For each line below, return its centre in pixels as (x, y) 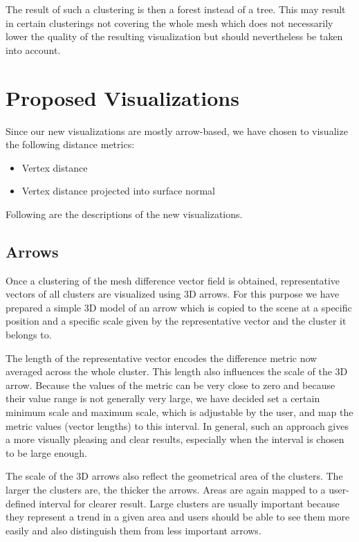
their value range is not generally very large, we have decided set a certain (163, 398)
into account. (33, 49)
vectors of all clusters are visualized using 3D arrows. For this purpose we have (173, 294)
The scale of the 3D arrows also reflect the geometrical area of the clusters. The (174, 476)
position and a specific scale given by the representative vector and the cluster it (176, 321)
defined (21, 503)
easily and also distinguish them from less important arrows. (134, 530)
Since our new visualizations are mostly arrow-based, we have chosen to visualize (177, 130)
